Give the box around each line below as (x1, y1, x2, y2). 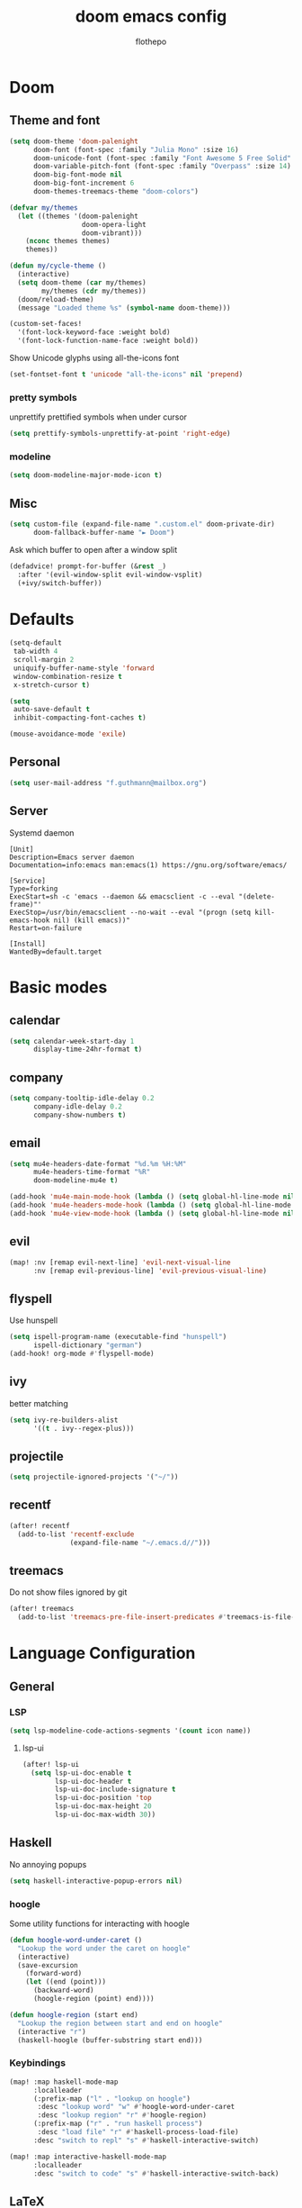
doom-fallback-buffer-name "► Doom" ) (32, 528, 175, 537)
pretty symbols (9, 391, 78, 403)
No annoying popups (9, 1859, 87, 1869)
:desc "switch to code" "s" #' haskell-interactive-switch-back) (32, 2168, 280, 2178)
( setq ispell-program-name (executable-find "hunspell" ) (9, 1333, 227, 1342)
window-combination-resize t (13, 672, 123, 681)
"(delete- (238, 891, 276, 901)
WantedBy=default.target (9, 947, 102, 956)
